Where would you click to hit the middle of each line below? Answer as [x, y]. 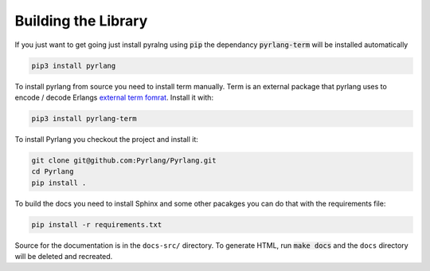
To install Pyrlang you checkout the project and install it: [107, 139]
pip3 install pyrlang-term [84, 118]
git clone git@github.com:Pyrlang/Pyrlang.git [124, 160]
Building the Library [81, 21]
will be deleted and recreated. [64, 256]
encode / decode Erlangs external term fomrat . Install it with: [114, 97]
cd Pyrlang [53, 172]
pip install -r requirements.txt [97, 224]
